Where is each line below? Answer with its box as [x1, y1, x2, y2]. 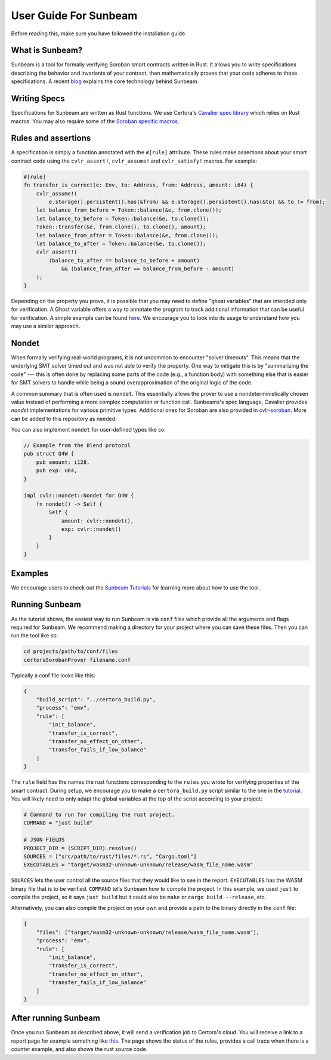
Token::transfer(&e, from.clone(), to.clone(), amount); [36, 224, 206, 230]
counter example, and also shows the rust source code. [11, 1046, 148, 1053]
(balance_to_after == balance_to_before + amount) [48, 257, 200, 264]
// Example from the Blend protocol [23, 442, 131, 449]
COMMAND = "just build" [23, 820, 94, 826]
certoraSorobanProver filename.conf [23, 656, 131, 663]
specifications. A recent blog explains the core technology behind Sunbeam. [11, 78, 199, 85]
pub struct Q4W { [23, 450, 75, 457]
